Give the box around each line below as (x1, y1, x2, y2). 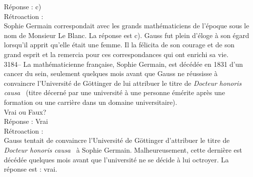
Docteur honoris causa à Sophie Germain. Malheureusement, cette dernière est (4, 144, 242, 155)
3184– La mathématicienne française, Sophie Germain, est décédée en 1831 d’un (4, 59, 243, 69)
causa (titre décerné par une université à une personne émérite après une (4, 87, 225, 98)
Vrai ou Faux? (4, 106, 46, 117)
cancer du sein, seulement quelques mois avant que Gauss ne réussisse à (4, 68, 218, 79)
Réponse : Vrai (4, 116, 48, 126)
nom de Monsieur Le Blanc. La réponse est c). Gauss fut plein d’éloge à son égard (4, 30, 250, 40)
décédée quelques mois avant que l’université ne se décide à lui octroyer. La (4, 154, 229, 164)
